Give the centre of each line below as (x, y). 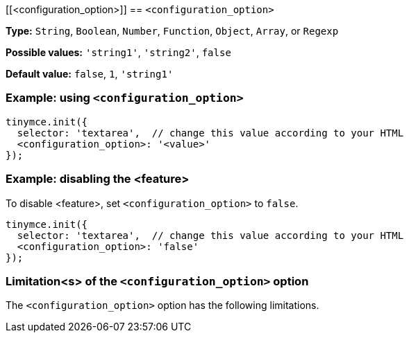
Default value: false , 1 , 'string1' (90, 74)
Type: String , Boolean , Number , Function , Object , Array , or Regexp (172, 31)
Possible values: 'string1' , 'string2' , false (118, 52)
